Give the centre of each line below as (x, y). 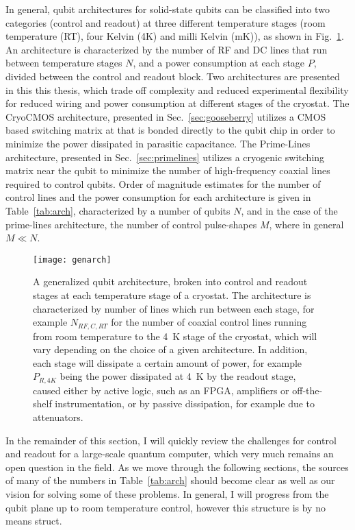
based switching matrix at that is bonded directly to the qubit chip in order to (170, 130)
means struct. (34, 521)
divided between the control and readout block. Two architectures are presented (173, 76)
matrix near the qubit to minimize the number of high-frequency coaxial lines (168, 170)
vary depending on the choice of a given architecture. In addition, (170, 349)
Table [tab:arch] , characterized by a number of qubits (118, 210)
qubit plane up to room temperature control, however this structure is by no (166, 507)
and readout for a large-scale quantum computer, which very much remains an (170, 454)
